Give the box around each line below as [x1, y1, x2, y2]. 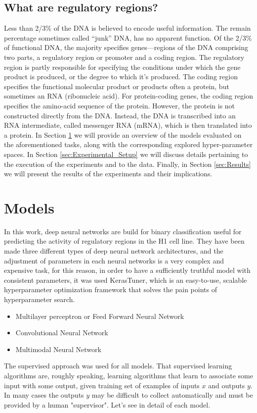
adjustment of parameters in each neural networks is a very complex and [4, 255, 224, 265]
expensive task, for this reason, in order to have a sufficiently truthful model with [4, 265, 251, 275]
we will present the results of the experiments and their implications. [4, 168, 213, 179]
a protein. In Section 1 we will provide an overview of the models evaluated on [4, 129, 242, 140]
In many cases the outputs [4, 390, 84, 400]
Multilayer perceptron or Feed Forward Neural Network [15, 310, 184, 321]
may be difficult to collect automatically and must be [91, 390, 253, 400]
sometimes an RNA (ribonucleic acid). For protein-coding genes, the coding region [4, 91, 253, 101]
